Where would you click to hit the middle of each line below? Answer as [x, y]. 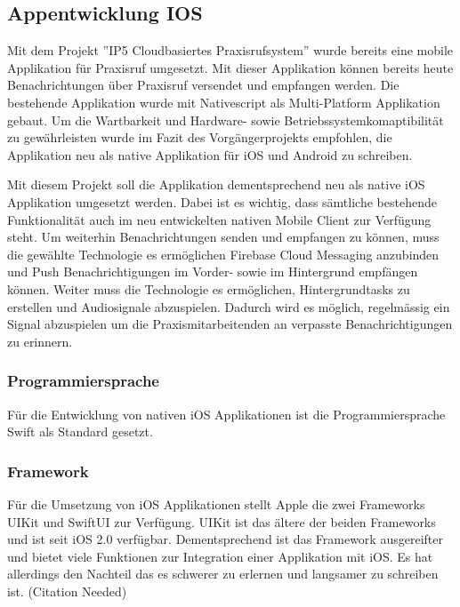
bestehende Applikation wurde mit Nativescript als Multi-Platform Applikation [224, 102]
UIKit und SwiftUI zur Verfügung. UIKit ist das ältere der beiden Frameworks [222, 521]
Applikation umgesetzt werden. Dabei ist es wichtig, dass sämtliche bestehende [222, 201]
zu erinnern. [40, 341]
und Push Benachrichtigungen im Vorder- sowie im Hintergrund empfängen [213, 272]
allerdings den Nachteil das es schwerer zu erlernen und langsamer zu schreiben [223, 574]
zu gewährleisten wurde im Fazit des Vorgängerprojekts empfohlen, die [200, 137]
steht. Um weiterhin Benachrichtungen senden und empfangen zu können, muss [223, 237]
